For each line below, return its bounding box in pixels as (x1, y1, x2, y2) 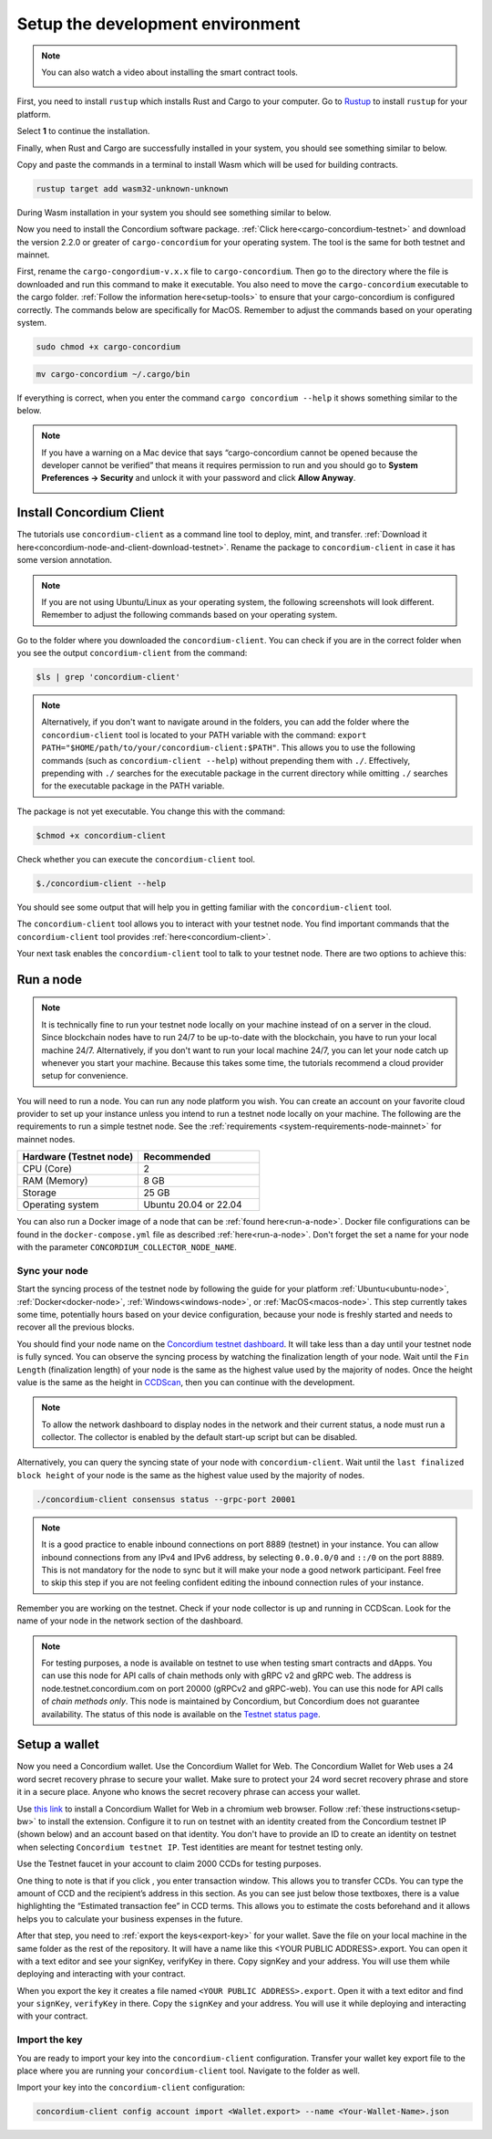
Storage (22, 1186, 56, 1199)
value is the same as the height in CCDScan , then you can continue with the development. (16, 1376, 355, 1387)
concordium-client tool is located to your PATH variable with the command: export (41, 729, 367, 740)
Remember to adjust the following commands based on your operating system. (41, 610, 338, 621)
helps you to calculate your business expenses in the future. (16, 1913, 243, 1925)
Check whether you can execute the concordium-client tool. (16, 853, 255, 864)
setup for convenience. (41, 1070, 128, 1081)
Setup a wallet (16, 1737, 99, 1752)
